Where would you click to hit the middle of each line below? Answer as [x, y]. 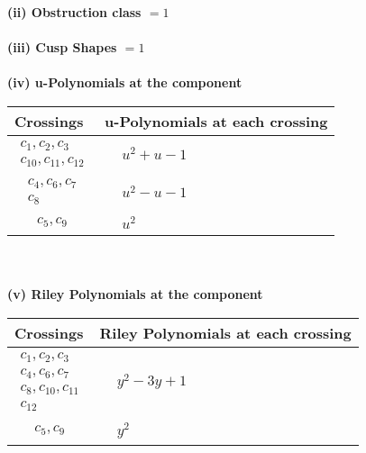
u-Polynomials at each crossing [216, 121]
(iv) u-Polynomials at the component [125, 82]
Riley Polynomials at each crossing [225, 332]
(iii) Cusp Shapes [62, 47]
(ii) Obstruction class [74, 12]
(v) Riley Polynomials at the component [135, 294]
